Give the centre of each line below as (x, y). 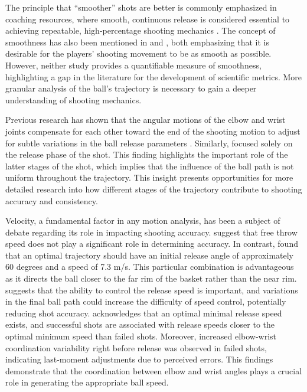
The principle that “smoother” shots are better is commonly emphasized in (141, 7)
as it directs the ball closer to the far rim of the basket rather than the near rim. (151, 278)
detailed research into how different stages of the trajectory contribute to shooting (154, 189)
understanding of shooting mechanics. (74, 99)
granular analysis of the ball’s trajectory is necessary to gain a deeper (131, 88)
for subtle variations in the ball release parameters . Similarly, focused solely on (149, 143)
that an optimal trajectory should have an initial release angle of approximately (150, 255)
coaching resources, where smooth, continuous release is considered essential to (148, 19)
